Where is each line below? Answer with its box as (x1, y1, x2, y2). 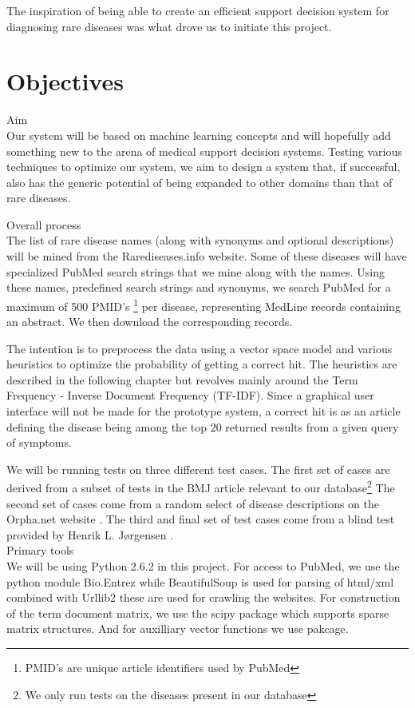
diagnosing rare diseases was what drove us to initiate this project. (6, 18, 332, 34)
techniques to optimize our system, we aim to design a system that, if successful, (6, 158, 401, 175)
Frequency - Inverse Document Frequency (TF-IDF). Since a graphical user (6, 387, 374, 404)
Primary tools (6, 542, 74, 559)
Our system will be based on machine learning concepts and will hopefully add (6, 126, 391, 143)
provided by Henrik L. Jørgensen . (6, 526, 174, 543)
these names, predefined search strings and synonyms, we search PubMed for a (6, 279, 391, 296)
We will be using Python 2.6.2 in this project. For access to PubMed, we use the (6, 558, 400, 575)
